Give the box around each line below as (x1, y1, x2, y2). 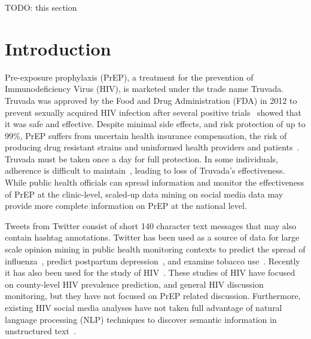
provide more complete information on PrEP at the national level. (5, 199, 247, 212)
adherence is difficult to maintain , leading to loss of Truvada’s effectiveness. (5, 164, 285, 177)
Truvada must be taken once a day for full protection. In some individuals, (5, 152, 278, 165)
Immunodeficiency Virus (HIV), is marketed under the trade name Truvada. (5, 82, 284, 95)
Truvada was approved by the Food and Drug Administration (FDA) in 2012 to (5, 94, 297, 106)
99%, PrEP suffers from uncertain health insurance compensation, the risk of (5, 129, 287, 141)
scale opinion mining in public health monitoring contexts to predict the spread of (5, 243, 306, 255)
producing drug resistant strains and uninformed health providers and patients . (5, 141, 300, 153)
